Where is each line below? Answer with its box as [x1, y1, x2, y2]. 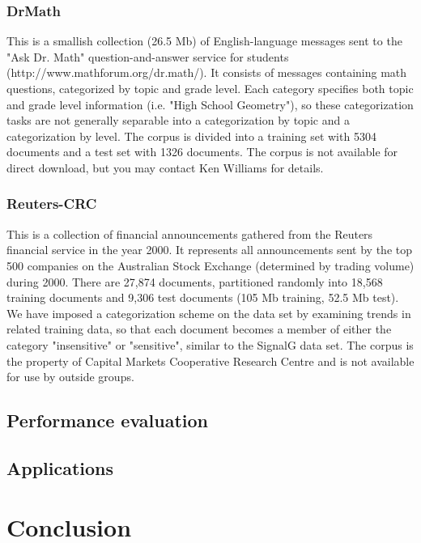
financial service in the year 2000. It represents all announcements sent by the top [6, 241, 413, 258]
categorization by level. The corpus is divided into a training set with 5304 [6, 127, 376, 144]
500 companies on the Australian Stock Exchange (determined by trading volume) [6, 257, 415, 274]
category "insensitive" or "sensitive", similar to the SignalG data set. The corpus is [6, 336, 414, 353]
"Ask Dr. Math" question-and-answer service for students [6, 48, 289, 65]
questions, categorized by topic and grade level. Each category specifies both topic [6, 80, 414, 96]
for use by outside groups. [6, 368, 134, 385]
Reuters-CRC [6, 193, 97, 214]
